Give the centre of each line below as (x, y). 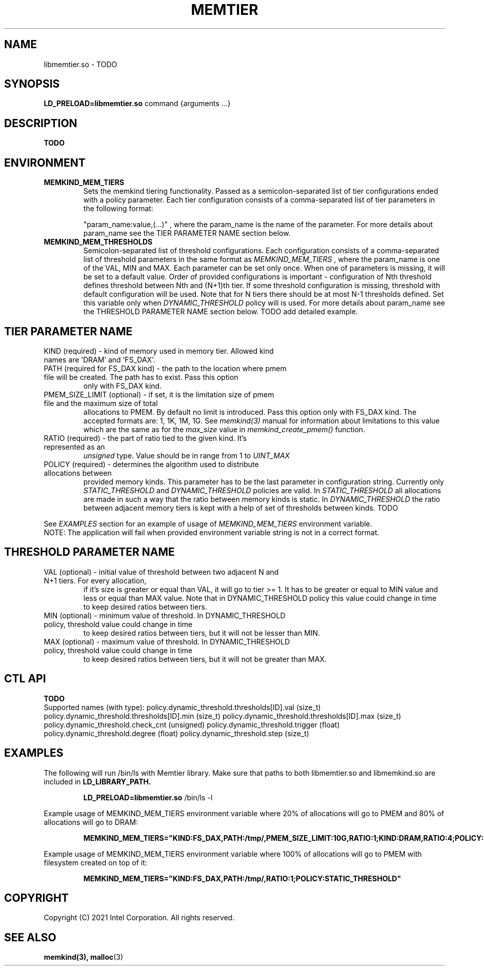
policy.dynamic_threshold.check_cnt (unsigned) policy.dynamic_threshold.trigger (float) (192, 724)
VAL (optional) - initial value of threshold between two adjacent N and (161, 572)
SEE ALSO (30, 937)
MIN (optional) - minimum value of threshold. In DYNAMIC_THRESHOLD (165, 615)
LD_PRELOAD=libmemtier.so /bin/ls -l (148, 797)
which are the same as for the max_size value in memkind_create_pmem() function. (224, 429)
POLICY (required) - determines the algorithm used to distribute (151, 464)
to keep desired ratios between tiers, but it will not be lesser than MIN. (202, 633)
